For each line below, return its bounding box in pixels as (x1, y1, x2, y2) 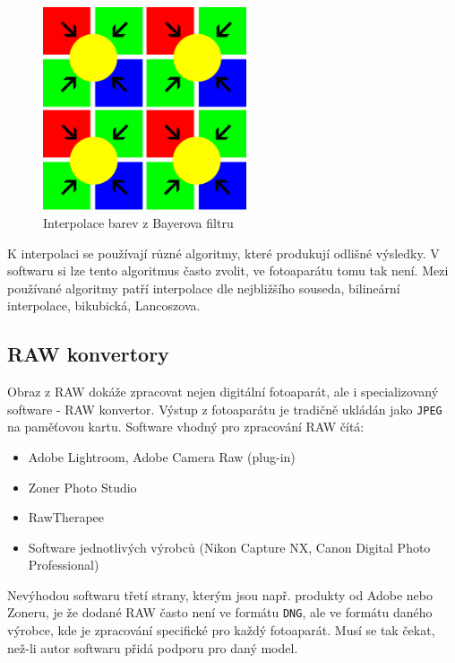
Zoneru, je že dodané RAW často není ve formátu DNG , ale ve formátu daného (7, 603, 433, 622)
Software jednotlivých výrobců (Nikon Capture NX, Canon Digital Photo (28, 537, 431, 556)
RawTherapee (28, 508, 105, 527)
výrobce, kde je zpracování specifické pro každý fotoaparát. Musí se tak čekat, (7, 621, 435, 640)
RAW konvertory (7, 340, 169, 368)
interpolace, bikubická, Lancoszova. (7, 296, 201, 315)
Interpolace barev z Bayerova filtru (43, 213, 234, 231)
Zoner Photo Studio (28, 477, 137, 496)
